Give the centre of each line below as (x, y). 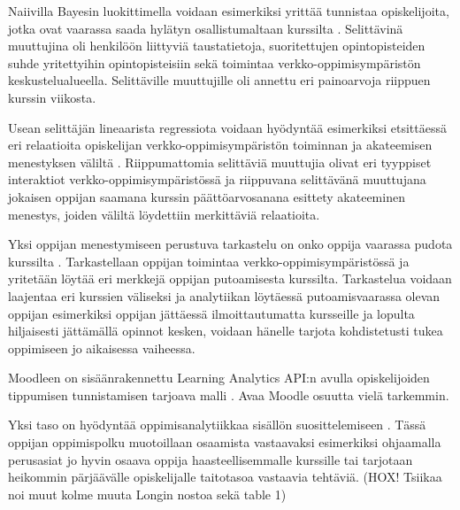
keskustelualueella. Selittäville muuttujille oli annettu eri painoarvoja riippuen (219, 80)
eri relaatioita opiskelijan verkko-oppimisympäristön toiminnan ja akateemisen (220, 145)
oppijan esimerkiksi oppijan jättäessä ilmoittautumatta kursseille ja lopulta (211, 313)
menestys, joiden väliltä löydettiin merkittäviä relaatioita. (164, 214)
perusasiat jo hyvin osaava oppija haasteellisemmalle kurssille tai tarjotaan (211, 459)
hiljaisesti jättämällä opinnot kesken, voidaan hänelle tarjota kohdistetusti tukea (226, 331)
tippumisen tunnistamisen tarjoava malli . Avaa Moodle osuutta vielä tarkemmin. (229, 394)
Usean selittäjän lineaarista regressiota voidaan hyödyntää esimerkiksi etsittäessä (227, 127)
